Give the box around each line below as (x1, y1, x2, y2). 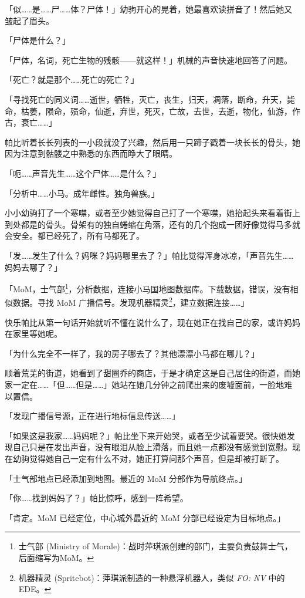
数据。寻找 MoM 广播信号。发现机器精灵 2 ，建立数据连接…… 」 (12, 295, 249, 308)
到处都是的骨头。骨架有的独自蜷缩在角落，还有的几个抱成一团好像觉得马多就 (5, 218, 300, 230)
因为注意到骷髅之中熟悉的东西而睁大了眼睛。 (5, 147, 177, 160)
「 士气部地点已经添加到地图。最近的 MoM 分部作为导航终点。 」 (5, 472, 247, 484)
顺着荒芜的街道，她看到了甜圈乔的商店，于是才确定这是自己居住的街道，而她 (5, 367, 300, 379)
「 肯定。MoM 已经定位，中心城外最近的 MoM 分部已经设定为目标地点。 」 (5, 511, 286, 523)
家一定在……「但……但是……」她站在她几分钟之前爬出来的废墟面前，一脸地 (5, 378, 284, 390)
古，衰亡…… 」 (5, 116, 57, 129)
